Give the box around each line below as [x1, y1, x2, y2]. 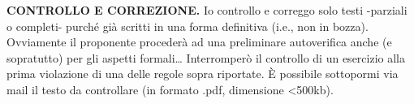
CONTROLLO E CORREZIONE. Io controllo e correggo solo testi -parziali [6, 2, 408, 18]
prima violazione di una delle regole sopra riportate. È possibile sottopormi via [6, 65, 399, 82]
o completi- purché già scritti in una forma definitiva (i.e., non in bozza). [6, 17, 369, 34]
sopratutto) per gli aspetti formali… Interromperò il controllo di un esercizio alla [6, 49, 406, 66]
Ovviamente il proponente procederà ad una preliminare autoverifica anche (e [6, 33, 392, 50]
